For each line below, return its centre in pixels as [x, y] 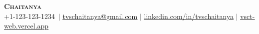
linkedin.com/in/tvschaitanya [189, 16]
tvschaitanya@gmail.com [100, 16]
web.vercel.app [26, 26]
